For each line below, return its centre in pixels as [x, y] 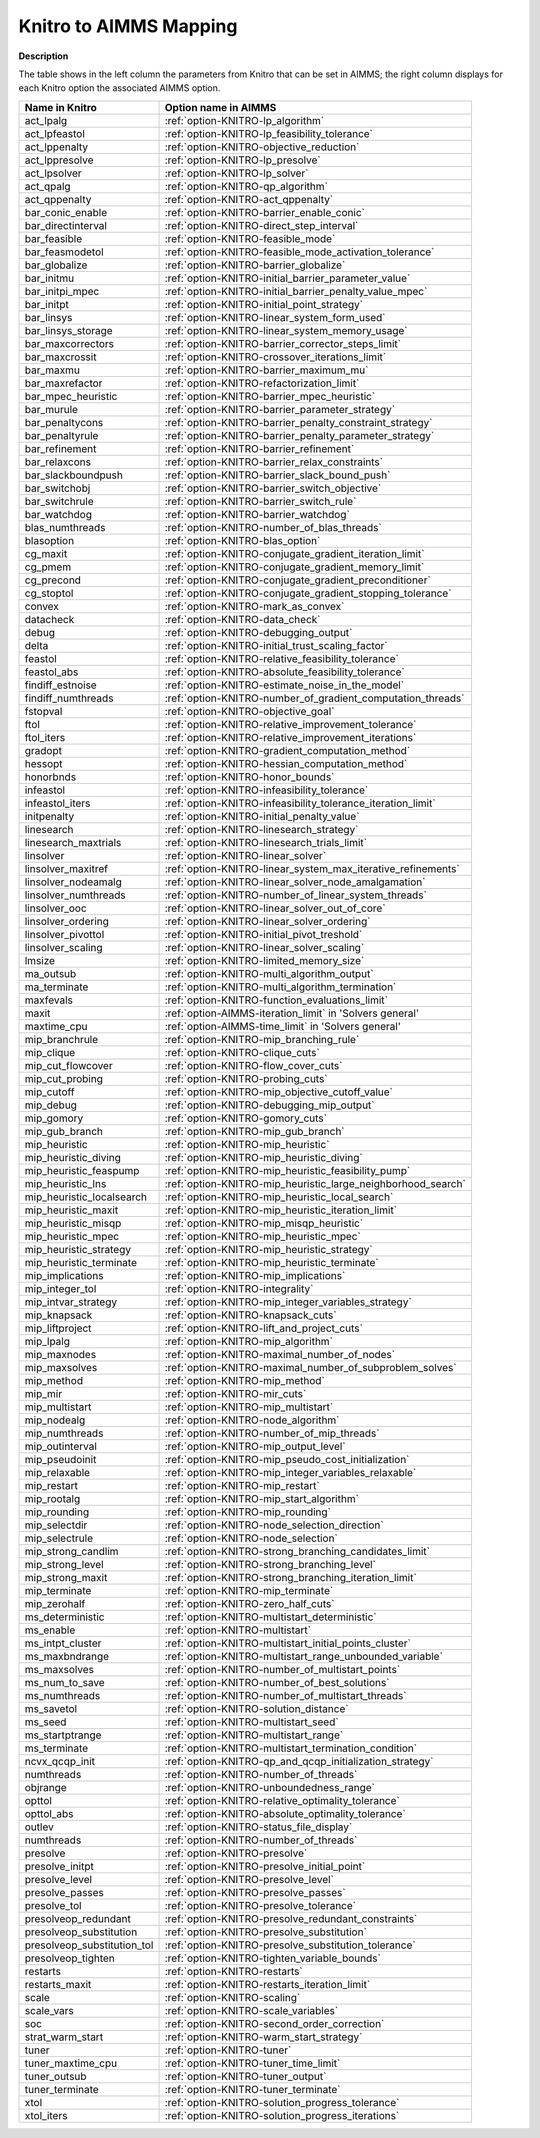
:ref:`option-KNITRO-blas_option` [242, 540]
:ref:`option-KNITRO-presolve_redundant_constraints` [291, 1918]
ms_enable [50, 1630]
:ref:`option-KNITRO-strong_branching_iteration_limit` [290, 1577]
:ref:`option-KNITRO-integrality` [239, 1288]
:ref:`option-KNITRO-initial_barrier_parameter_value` [287, 278]
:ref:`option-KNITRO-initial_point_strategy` [264, 304]
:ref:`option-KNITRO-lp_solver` [236, 173]
